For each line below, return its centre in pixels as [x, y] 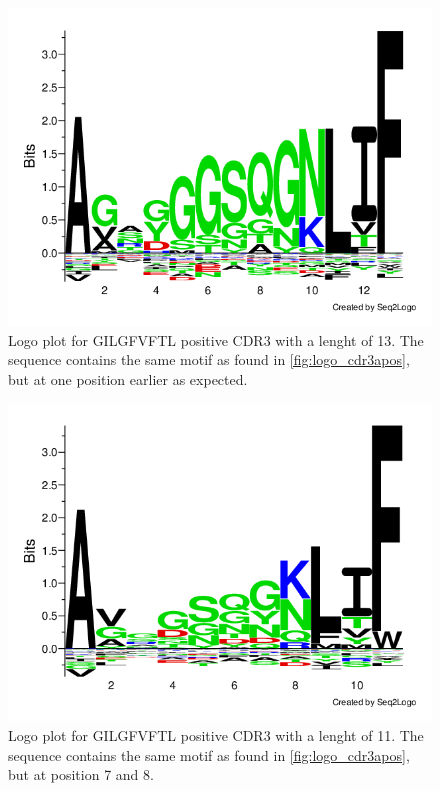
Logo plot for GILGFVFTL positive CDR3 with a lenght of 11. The [216, 734]
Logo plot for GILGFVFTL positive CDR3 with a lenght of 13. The [216, 339]
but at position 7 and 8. [81, 774]
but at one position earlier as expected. [128, 378]
